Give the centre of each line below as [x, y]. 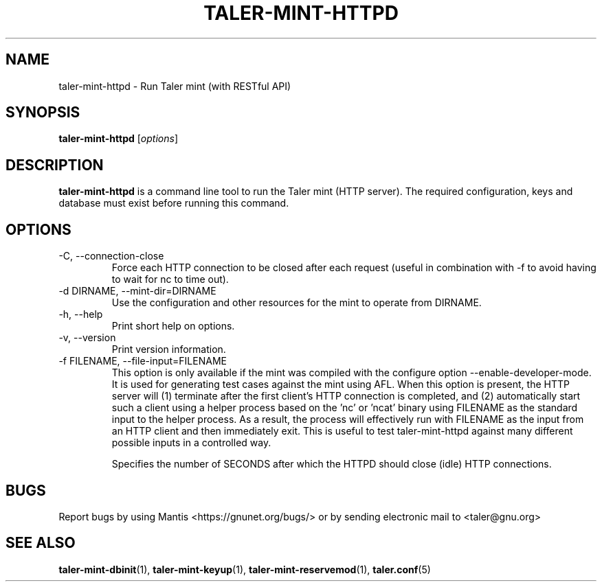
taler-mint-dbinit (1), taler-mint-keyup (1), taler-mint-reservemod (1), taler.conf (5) [245, 569]
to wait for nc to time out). [170, 279]
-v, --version [87, 338]
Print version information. [169, 349]
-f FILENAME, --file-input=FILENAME [143, 361]
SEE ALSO [41, 543]
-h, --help [81, 314]
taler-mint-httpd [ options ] [118, 139]
